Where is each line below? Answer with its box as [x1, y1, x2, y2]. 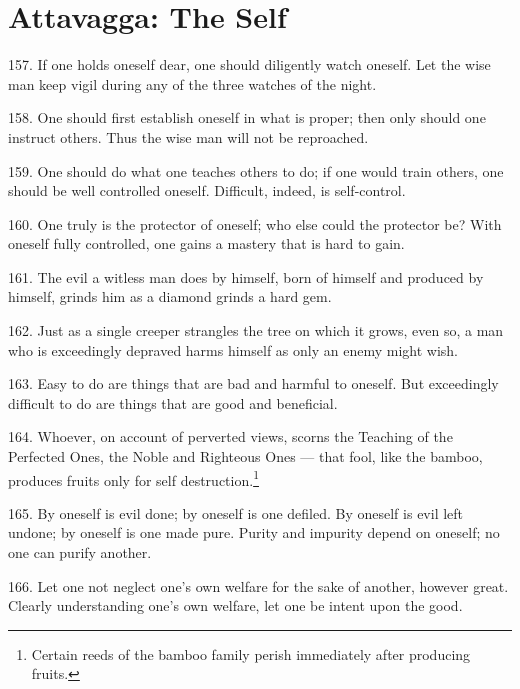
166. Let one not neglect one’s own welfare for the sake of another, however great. [8, 575, 509, 596]
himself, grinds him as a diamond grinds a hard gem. [8, 286, 332, 307]
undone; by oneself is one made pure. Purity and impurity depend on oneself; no [8, 522, 500, 543]
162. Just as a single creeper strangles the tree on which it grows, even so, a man [8, 320, 504, 341]
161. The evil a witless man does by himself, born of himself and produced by [8, 266, 484, 287]
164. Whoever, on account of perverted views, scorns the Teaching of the [8, 426, 453, 447]
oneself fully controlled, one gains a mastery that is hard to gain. [8, 233, 405, 254]
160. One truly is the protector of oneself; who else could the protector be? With [8, 213, 502, 234]
